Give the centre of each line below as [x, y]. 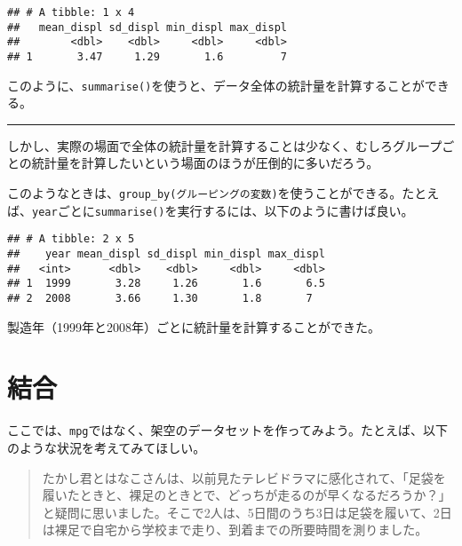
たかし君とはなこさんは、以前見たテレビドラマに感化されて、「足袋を [244, 477]
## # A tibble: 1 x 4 [71, 12]
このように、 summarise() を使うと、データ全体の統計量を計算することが [216, 85]
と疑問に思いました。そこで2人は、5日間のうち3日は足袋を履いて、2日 [247, 512]
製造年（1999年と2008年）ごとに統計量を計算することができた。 [194, 326]
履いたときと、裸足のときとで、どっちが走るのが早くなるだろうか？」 [247, 495]
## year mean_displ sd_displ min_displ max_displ [166, 254]
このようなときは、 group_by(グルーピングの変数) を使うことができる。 [205, 193]
